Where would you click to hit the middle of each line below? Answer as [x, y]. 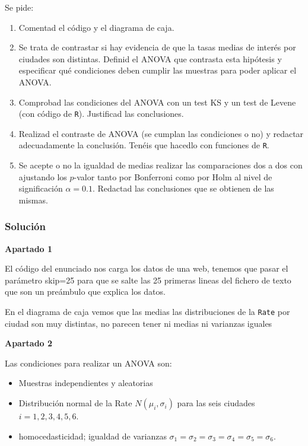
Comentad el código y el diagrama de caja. [96, 27]
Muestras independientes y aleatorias [86, 383]
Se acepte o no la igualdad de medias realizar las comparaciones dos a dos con [161, 165]
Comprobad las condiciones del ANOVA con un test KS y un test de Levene [157, 102]
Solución [25, 226]
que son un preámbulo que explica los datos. [85, 292]
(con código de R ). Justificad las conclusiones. [101, 114]
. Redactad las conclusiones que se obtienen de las [183, 188]
